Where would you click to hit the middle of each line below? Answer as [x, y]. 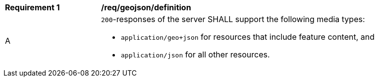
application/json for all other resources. [195, 54]
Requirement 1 [32, 7]
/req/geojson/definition [146, 7]
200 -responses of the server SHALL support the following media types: [233, 19]
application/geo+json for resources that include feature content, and [248, 37]
